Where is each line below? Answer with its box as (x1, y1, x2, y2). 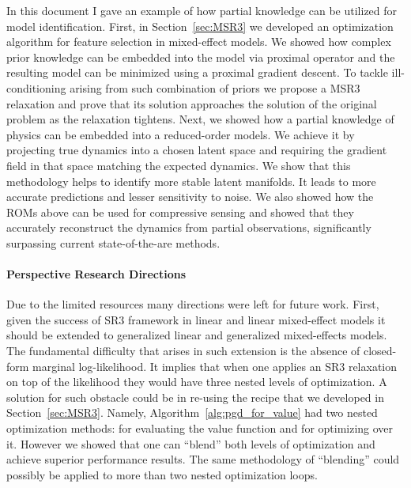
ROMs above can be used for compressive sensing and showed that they (6, 203, 354, 220)
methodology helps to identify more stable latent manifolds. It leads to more (6, 172, 376, 189)
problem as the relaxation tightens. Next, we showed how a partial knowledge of (6, 111, 394, 127)
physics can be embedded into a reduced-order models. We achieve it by (6, 126, 355, 142)
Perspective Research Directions (6, 266, 187, 282)
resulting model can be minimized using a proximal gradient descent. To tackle (6, 64, 388, 81)
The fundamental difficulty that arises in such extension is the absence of (6, 342, 360, 359)
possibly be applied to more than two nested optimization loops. (6, 466, 318, 482)
